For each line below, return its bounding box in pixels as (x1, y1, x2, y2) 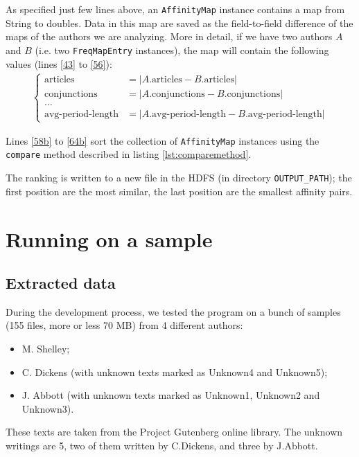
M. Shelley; (21, 341, 70, 356)
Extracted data (6, 272, 116, 294)
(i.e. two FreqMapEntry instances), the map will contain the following (35, 42, 329, 57)
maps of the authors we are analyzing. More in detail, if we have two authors (6, 29, 333, 44)
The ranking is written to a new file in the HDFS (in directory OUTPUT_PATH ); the (6, 170, 352, 185)
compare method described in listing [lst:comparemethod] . (6, 147, 252, 161)
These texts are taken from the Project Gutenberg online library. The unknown (6, 424, 343, 439)
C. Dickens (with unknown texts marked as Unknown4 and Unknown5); (21, 364, 328, 379)
